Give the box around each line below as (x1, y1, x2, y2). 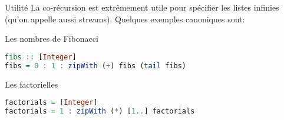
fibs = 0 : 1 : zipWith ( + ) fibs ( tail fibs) (5, 61, 187, 70)
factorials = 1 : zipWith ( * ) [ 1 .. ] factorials (5, 107, 195, 115)
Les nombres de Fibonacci (5, 32, 98, 45)
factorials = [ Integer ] (5, 98, 98, 107)
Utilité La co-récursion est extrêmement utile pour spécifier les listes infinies (5, 1, 279, 13)
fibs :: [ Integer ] (5, 52, 77, 61)
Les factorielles (5, 78, 58, 90)
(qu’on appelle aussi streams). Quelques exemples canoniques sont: (5, 12, 245, 25)
